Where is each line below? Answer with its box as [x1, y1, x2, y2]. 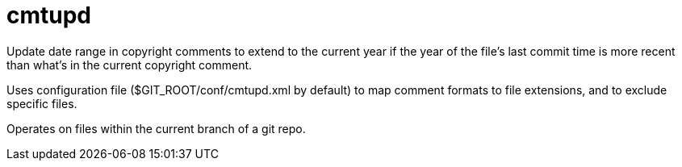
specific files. [6, 96, 77, 111]
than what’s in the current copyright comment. [6, 57, 253, 72]
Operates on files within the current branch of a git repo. [6, 121, 306, 136]
